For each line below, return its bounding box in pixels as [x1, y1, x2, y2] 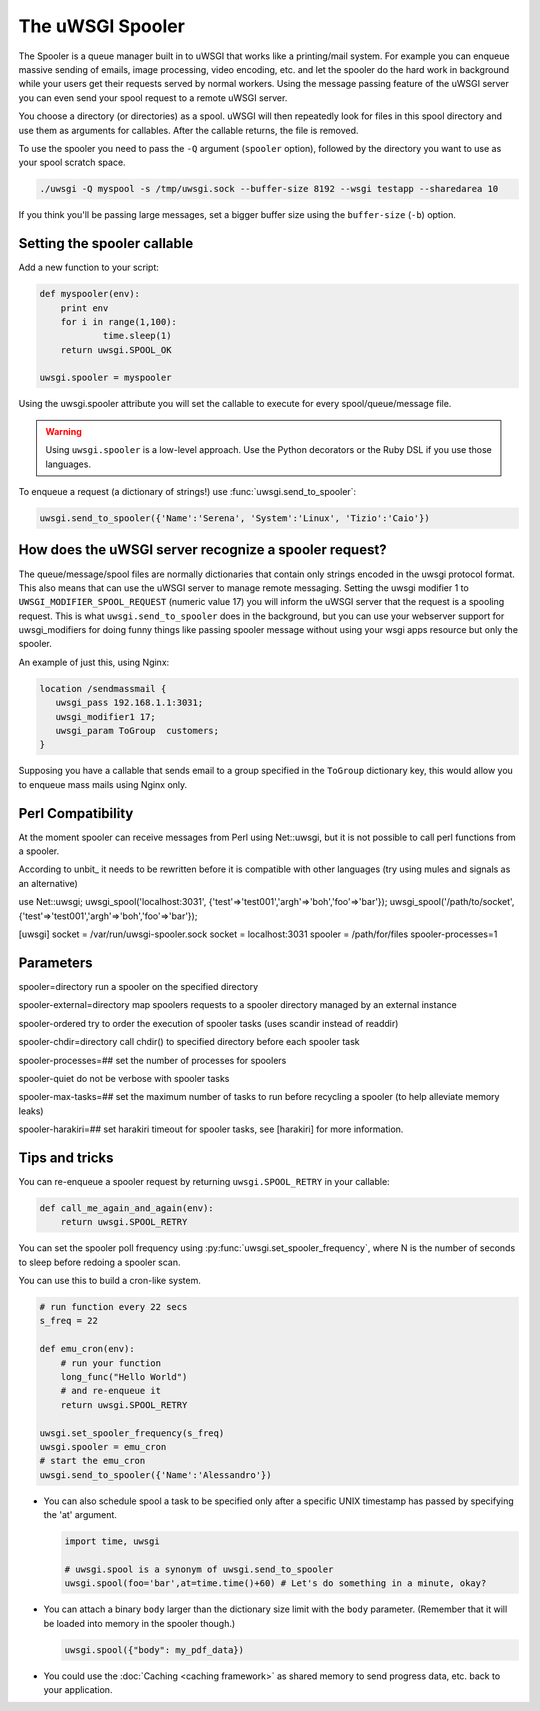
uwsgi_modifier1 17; [55, 711, 157, 722]
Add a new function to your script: [18, 261, 160, 274]
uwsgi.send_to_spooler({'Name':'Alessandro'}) [39, 1469, 272, 1480]
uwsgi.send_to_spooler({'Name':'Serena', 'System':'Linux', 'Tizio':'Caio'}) [39, 513, 430, 524]
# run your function [60, 1357, 162, 1369]
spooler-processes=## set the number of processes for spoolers [18, 1054, 287, 1066]
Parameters [18, 954, 93, 971]
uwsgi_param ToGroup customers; [55, 725, 220, 737]
